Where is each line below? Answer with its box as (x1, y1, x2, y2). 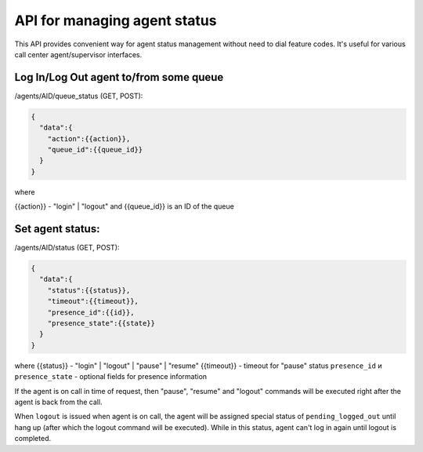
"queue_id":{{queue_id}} (47, 145, 143, 154)
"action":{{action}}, (47, 134, 131, 143)
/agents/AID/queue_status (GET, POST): (14, 91, 143, 100)
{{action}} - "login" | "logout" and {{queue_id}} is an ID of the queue (14, 202, 234, 211)
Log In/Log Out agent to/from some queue (14, 71, 224, 84)
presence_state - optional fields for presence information (14, 372, 208, 381)
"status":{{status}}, (47, 286, 131, 294)
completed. (14, 434, 51, 443)
